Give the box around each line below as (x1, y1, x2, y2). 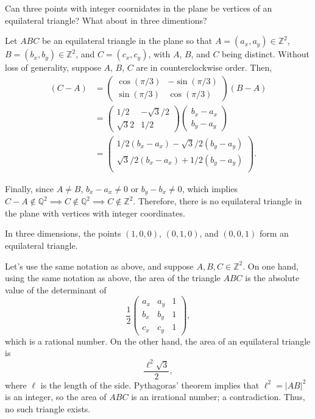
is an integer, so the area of (5, 390, 107, 403)
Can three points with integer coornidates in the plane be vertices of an (5, 2, 272, 14)
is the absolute (245, 271, 300, 284)
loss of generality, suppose (5, 61, 101, 74)
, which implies (182, 182, 238, 195)
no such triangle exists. (5, 402, 91, 415)
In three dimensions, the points (5, 227, 121, 240)
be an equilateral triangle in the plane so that (41, 34, 213, 47)
